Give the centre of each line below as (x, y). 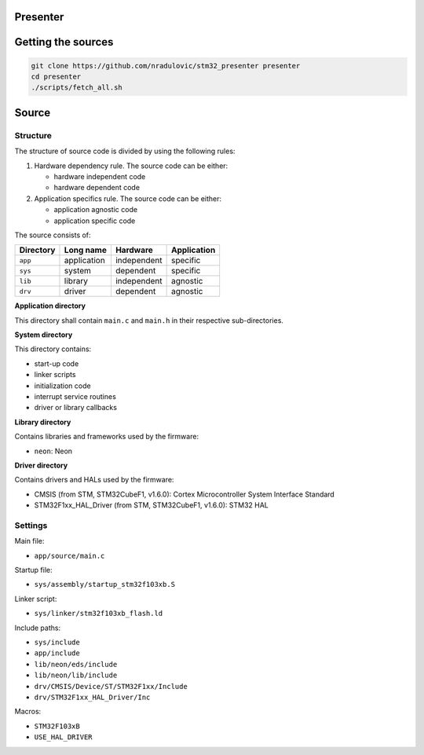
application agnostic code (95, 210)
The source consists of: (53, 235)
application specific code (95, 221)
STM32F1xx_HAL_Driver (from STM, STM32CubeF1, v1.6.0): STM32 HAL (151, 505)
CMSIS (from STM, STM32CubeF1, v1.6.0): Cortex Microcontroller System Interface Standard (185, 494)
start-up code (57, 363)
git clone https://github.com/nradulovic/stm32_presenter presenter (166, 66)
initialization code (62, 386)
